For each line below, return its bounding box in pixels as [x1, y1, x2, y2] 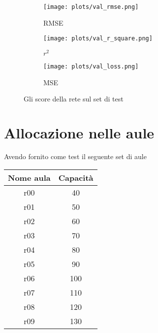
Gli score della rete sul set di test [24, 94, 124, 104]
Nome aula [8, 171, 51, 183]
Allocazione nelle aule [4, 123, 155, 143]
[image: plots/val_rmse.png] [43, 3, 139, 10]
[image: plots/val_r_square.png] [43, 35, 153, 42]
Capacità [58, 171, 94, 183]
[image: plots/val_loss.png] [43, 63, 139, 70]
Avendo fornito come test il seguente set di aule [4, 151, 147, 161]
